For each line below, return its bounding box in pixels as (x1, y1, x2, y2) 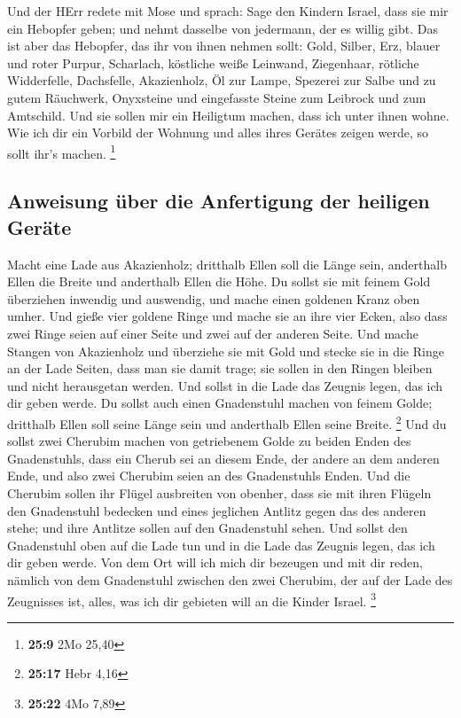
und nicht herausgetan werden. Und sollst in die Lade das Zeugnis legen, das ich (7, 376, 443, 394)
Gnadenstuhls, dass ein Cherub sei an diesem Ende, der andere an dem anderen (7, 449, 440, 467)
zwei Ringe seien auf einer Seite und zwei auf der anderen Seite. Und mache (7, 324, 418, 342)
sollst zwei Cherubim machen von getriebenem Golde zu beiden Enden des (7, 432, 411, 450)
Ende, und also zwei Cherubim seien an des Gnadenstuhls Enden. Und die (7, 466, 410, 485)
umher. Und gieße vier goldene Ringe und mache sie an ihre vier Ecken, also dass (7, 307, 448, 325)
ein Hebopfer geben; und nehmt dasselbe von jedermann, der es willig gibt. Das (7, 19, 438, 37)
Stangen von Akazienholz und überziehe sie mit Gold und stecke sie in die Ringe (7, 341, 444, 360)
